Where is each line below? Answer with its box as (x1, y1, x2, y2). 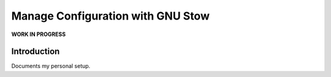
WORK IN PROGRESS (11, 31, 66, 38)
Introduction (11, 46, 60, 57)
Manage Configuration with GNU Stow (11, 9, 210, 23)
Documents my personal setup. (11, 62, 91, 70)
